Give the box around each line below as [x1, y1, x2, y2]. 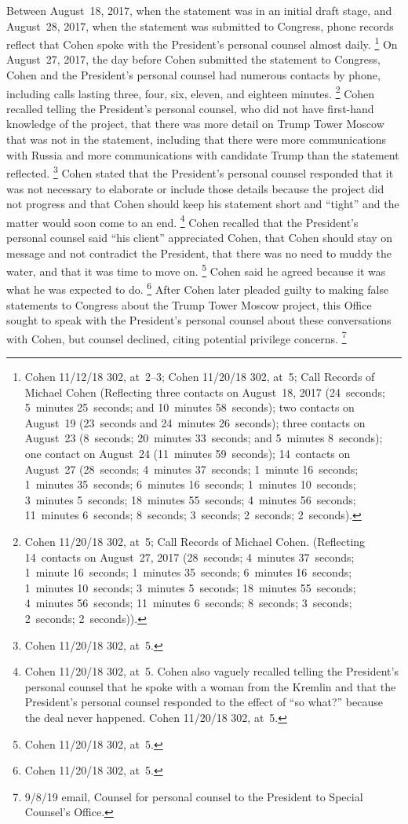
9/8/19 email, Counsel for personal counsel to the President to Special [24, 788, 363, 804]
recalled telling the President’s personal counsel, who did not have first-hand [6, 100, 374, 116]
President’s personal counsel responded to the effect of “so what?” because [24, 694, 383, 710]
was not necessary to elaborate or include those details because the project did [6, 180, 384, 196]
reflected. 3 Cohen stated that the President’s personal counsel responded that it [6, 163, 394, 181]
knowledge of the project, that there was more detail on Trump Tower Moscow [6, 115, 384, 132]
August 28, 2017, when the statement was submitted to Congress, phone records [6, 17, 394, 34]
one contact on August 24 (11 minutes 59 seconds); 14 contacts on [24, 445, 351, 462]
